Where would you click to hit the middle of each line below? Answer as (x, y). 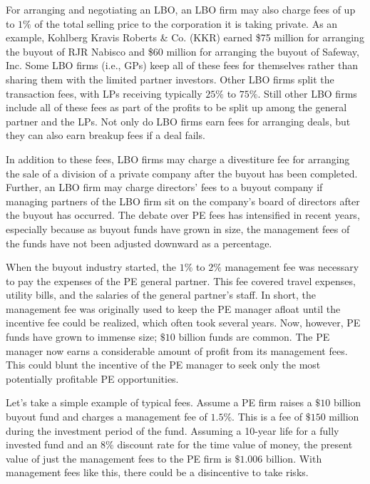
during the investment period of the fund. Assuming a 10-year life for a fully (173, 430)
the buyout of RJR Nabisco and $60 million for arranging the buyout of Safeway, (183, 51)
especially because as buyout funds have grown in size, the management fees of (178, 228)
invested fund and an (52, 444)
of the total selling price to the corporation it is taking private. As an (186, 23)
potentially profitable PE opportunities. (92, 378)
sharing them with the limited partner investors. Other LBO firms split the (170, 79)
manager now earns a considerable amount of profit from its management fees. (177, 350)
